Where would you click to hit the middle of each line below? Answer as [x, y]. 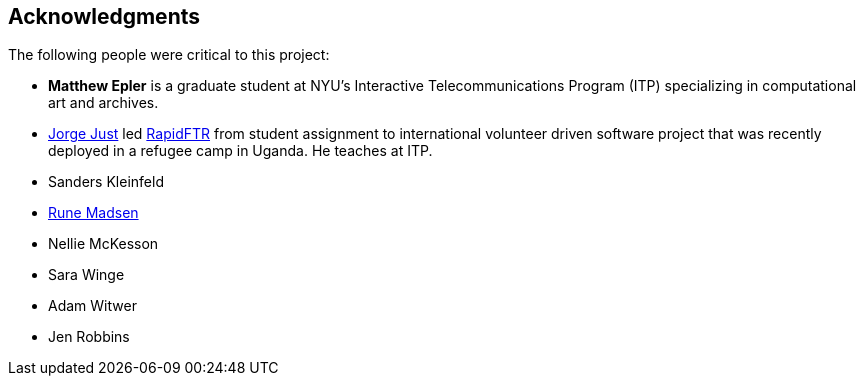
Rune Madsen [93, 213]
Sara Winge [86, 275]
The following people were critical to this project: [169, 55]
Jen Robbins [89, 337]
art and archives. [103, 103]
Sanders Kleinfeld [106, 182]
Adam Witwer [92, 306]
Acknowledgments [104, 16]
